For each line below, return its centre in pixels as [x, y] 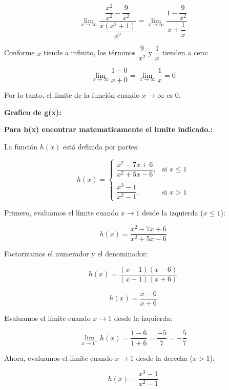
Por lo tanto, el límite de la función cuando [72, 95]
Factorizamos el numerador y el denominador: [76, 254]
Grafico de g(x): [33, 112]
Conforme [19, 52]
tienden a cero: [185, 52]
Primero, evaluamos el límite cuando [61, 213]
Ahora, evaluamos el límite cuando [58, 357]
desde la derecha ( [164, 357]
